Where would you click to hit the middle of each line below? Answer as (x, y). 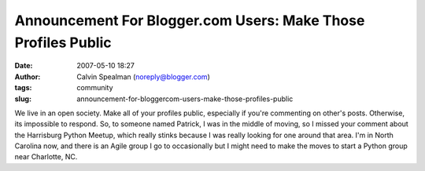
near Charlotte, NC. (46, 157)
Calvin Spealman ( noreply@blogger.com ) (143, 76)
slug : (23, 99)
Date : (24, 66)
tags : (23, 88)
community (95, 88)
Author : (28, 76)
